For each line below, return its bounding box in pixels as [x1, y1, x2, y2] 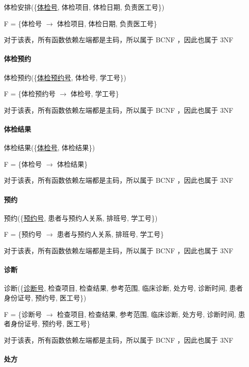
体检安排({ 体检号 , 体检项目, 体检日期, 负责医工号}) [4, 2, 165, 12]
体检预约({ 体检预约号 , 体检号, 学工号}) [4, 72, 127, 82]
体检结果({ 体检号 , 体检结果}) [4, 142, 95, 153]
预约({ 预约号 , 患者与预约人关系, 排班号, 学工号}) [4, 212, 158, 223]
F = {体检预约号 [4, 88, 56, 99]
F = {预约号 [4, 229, 42, 239]
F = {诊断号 [4, 309, 42, 319]
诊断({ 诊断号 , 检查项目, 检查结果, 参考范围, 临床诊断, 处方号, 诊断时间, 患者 [4, 283, 243, 293]
